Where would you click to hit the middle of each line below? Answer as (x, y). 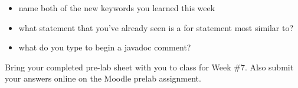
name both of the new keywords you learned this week (117, 8)
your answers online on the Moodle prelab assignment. (103, 78)
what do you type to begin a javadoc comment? (105, 47)
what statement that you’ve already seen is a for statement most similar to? (156, 27)
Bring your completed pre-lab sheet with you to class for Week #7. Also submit (149, 67)
